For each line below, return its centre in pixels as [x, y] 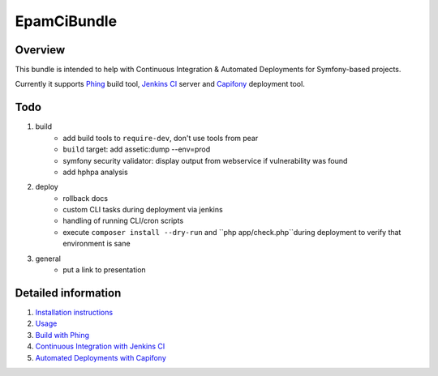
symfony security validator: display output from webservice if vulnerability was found [205, 160]
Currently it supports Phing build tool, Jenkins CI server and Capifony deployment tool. [160, 84]
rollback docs [86, 198]
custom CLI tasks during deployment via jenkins [143, 210]
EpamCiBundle [66, 21]
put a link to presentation [104, 270]
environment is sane [97, 244]
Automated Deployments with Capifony [101, 357]
